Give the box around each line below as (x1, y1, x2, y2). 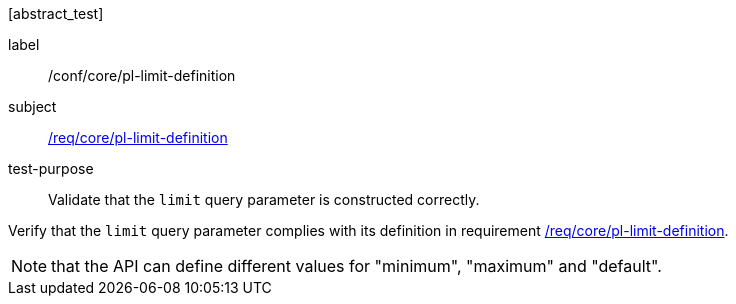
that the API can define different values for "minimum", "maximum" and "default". (51, 256, 662, 276)
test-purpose (8, 160, 94, 177)
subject (8, 98, 57, 115)
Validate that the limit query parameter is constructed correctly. (48, 191, 480, 208)
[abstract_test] (8, 5, 104, 22)
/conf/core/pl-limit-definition (48, 67, 236, 84)
